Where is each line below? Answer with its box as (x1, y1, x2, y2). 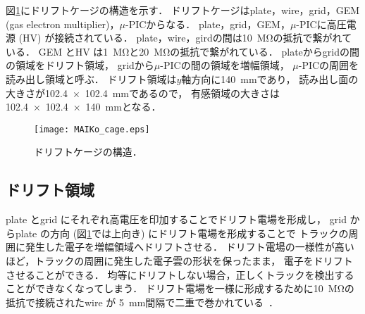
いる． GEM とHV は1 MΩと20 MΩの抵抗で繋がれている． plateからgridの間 (6, 44, 359, 58)
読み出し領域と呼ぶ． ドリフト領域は (6, 71, 177, 86)
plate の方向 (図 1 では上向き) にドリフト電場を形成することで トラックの (15, 225, 349, 240)
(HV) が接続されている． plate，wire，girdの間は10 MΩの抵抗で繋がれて (18, 30, 352, 45)
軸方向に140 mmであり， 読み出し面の (181, 71, 359, 86)
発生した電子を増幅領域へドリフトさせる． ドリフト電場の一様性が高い (25, 239, 354, 254)
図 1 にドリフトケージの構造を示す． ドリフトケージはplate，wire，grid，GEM (6, 3, 360, 17)
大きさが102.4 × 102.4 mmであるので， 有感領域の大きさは (6, 85, 280, 100)
